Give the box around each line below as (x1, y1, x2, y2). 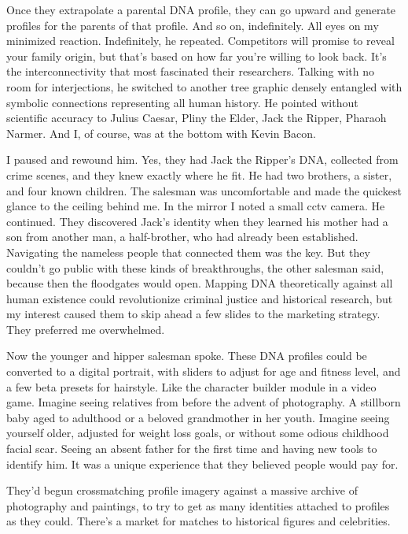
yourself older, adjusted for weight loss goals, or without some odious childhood (6, 425, 389, 441)
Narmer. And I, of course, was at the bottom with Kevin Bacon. (6, 124, 317, 141)
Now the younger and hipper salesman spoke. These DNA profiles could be (6, 347, 367, 364)
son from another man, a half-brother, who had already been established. (6, 228, 358, 245)
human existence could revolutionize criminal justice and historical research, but (6, 290, 393, 306)
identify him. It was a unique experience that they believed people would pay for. (6, 455, 399, 472)
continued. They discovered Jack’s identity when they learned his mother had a (6, 213, 388, 229)
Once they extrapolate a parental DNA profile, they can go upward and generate (6, 2, 396, 17)
